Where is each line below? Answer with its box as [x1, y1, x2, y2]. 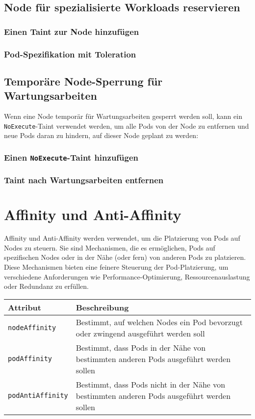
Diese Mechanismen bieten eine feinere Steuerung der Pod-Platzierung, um [4, 262, 229, 272]
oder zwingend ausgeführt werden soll [76, 327, 205, 339]
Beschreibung [76, 301, 129, 313]
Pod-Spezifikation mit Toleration [4, 48, 136, 60]
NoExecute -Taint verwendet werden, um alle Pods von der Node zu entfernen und [4, 120, 249, 131]
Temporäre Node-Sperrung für [4, 73, 163, 88]
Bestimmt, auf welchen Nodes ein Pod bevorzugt [76, 316, 243, 328]
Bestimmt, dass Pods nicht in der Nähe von [76, 378, 226, 390]
